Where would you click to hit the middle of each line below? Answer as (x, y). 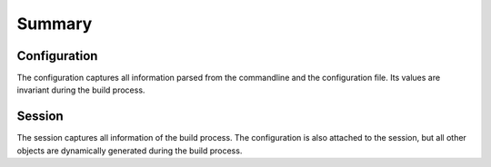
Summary (55, 24)
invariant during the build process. (81, 90)
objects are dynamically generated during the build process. (130, 151)
